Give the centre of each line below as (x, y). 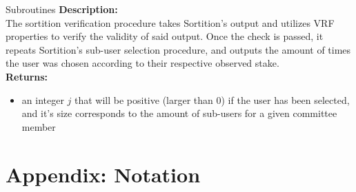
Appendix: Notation (103, 174)
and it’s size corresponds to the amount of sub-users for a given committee (179, 113)
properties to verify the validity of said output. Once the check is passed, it (165, 36)
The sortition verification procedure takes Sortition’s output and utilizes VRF (170, 22)
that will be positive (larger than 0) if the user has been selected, (212, 99)
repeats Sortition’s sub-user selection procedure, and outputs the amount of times (178, 49)
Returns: (27, 76)
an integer (43, 99)
